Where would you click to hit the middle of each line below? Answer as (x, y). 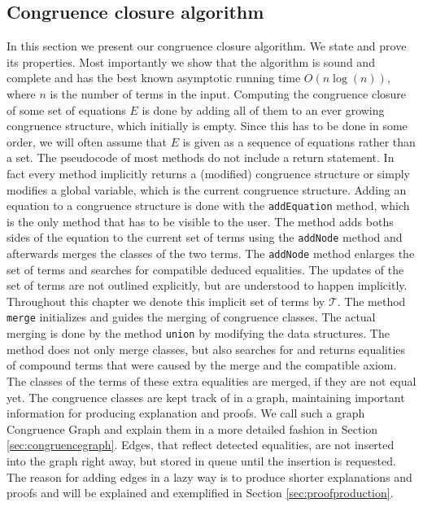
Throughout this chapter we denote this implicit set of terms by (166, 301)
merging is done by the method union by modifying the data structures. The (198, 333)
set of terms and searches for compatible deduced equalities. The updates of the (205, 269)
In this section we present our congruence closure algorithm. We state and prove (207, 46)
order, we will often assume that (87, 141)
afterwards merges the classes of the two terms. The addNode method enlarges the (211, 254)
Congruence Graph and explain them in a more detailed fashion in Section (192, 428)
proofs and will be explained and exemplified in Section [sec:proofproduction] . (200, 493)
